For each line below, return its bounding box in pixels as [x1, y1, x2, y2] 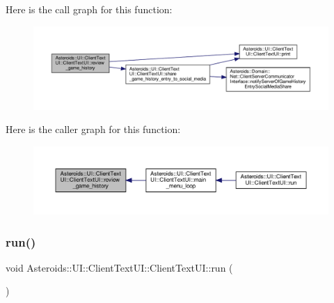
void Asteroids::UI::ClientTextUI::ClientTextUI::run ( [6, 260, 233, 274]
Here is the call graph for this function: [6, 2, 173, 16]
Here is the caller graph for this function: [6, 122, 181, 137]
